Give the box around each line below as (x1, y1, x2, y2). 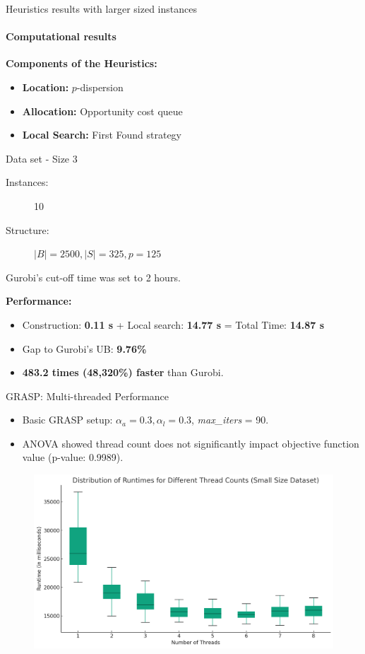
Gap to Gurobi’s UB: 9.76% (22, 341, 147, 356)
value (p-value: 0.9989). (22, 450, 124, 465)
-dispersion (76, 79, 124, 94)
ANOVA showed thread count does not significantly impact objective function (22, 436, 359, 450)
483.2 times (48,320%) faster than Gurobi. (22, 365, 224, 380)
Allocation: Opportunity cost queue (22, 103, 183, 118)
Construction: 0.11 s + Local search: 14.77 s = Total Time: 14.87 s (22, 317, 325, 332)
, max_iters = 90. (191, 412, 269, 427)
